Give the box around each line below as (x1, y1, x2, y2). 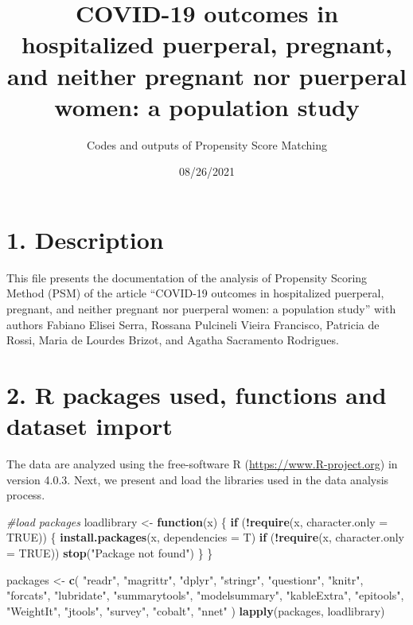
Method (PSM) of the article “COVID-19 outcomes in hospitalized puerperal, (6, 285, 384, 301)
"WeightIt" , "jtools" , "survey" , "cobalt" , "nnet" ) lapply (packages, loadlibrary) (6, 602, 385, 619)
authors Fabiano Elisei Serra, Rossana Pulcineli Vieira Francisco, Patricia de (6, 316, 380, 332)
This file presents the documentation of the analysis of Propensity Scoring (6, 269, 368, 285)
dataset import (6, 410, 173, 442)
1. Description (6, 223, 164, 255)
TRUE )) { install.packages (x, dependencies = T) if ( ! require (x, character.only (6, 529, 404, 545)
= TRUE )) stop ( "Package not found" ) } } (6, 545, 213, 561)
